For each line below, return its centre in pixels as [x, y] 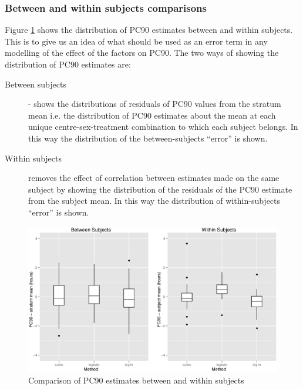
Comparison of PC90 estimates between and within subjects [136, 380]
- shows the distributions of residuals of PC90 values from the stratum [155, 104]
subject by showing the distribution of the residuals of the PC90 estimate [160, 189]
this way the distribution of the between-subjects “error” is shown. [148, 138]
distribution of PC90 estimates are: [68, 64]
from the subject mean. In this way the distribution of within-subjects [154, 201]
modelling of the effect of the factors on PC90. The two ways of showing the [142, 53]
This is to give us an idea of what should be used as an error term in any [136, 41]
